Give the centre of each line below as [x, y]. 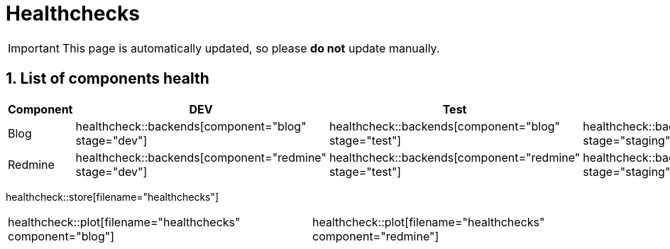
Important [34, 48]
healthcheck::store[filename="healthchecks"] [112, 197]
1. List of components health [108, 79]
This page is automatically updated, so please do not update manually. [251, 48]
